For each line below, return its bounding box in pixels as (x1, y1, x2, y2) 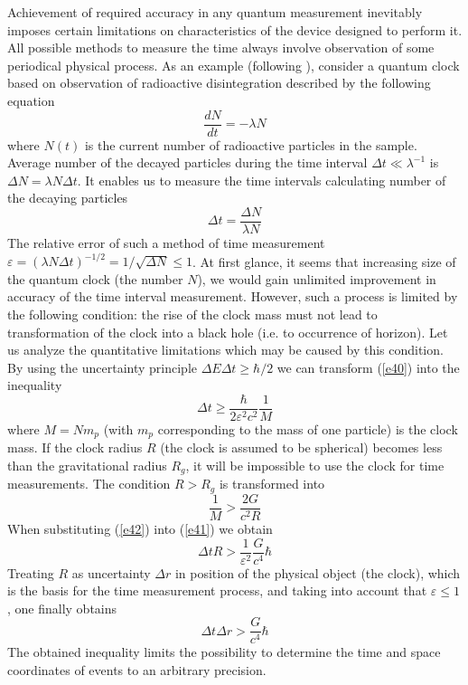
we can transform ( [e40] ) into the (276, 357, 460, 376)
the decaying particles (7, 188, 128, 207)
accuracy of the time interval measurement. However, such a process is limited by (7, 287, 458, 306)
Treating (7, 563, 54, 582)
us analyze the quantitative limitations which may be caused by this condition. (7, 340, 444, 359)
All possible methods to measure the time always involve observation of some (7, 38, 435, 57)
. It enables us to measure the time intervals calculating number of (77, 170, 446, 189)
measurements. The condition (7, 474, 171, 493)
